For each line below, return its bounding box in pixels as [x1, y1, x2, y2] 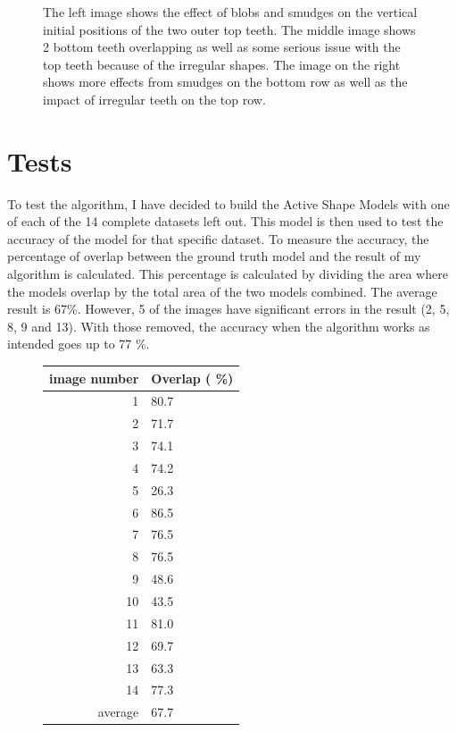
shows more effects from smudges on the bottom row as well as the [43, 72, 408, 91]
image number [49, 368, 139, 387]
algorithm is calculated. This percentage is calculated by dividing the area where [7, 265, 448, 283]
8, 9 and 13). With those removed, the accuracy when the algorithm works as [7, 316, 430, 335]
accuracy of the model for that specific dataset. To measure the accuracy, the [7, 229, 429, 248]
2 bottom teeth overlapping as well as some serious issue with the [43, 38, 401, 56]
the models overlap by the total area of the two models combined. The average [7, 282, 437, 300]
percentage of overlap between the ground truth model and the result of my [7, 247, 421, 265]
